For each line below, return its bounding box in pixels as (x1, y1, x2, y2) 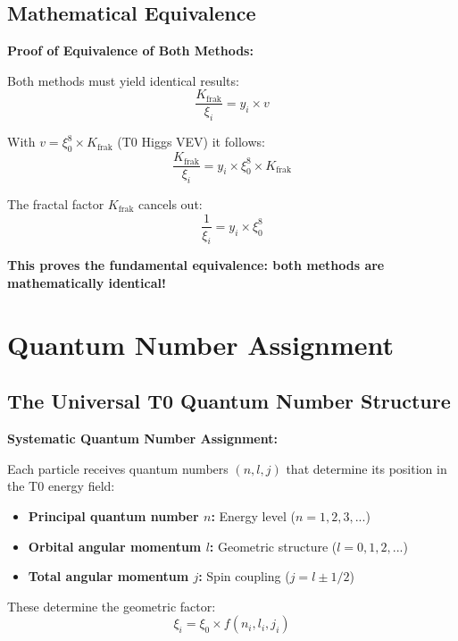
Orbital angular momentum (28, 536, 202, 555)
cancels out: (138, 194, 203, 213)
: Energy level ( (211, 506, 296, 525)
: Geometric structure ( (209, 536, 337, 555)
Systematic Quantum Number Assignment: (7, 429, 278, 448)
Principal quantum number (28, 506, 199, 525)
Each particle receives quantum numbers (7, 459, 229, 477)
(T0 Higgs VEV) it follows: (117, 132, 265, 151)
